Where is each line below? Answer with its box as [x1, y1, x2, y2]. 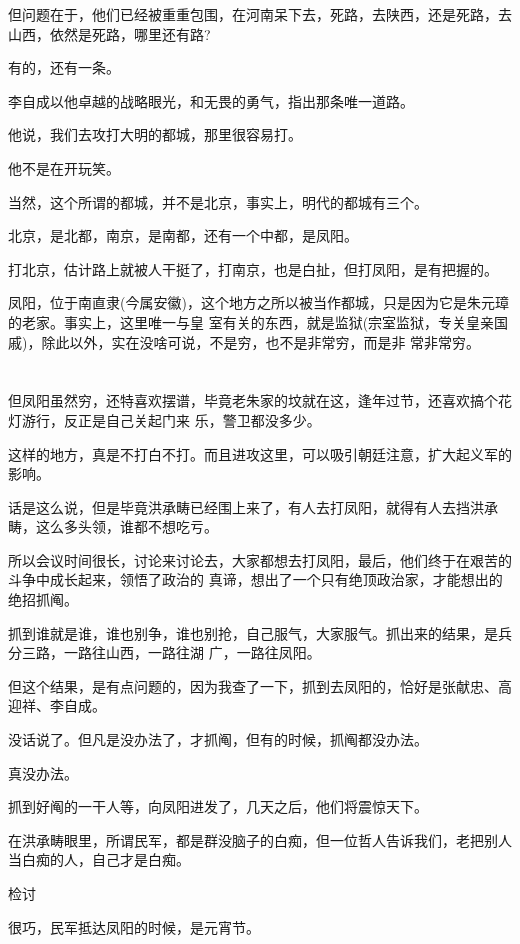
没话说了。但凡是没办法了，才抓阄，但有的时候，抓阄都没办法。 [8, 729, 428, 750]
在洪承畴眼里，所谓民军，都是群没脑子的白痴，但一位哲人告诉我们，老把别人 [8, 829, 512, 850]
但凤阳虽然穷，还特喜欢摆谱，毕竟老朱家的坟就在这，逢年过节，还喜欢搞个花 [8, 390, 512, 411]
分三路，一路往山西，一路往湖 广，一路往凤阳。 [8, 642, 321, 663]
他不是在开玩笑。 [8, 157, 120, 178]
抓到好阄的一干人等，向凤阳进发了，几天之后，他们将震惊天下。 [8, 796, 428, 817]
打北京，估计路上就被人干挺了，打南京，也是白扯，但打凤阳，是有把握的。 [8, 258, 498, 279]
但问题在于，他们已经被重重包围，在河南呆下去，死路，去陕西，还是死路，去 [8, 4, 512, 24]
